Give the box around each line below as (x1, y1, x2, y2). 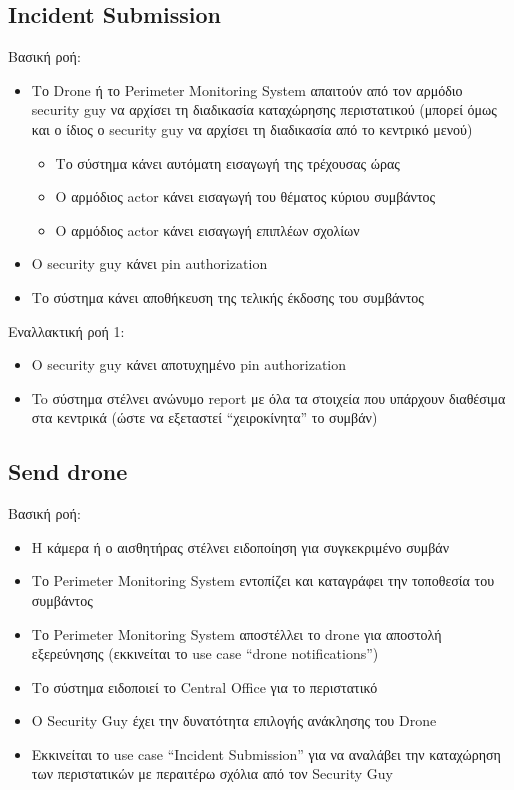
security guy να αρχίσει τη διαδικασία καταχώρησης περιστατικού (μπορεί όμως (31, 99, 497, 120)
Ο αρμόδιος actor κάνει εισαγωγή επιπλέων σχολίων (55, 219, 360, 240)
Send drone (8, 456, 128, 487)
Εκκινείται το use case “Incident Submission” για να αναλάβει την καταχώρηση (31, 743, 501, 764)
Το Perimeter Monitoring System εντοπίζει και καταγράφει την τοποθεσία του (31, 570, 495, 591)
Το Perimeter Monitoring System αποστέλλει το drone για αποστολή (31, 623, 442, 644)
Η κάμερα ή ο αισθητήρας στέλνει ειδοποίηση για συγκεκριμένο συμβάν (31, 536, 450, 557)
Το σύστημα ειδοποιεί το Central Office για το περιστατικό (31, 676, 378, 697)
